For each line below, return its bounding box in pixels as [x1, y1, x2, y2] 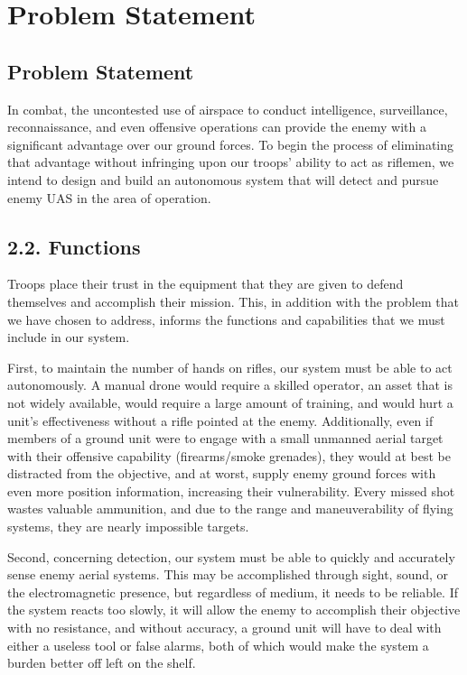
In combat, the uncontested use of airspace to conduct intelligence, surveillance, [7, 99, 448, 118]
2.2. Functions [7, 232, 141, 260]
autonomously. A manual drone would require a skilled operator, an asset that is [7, 375, 453, 394]
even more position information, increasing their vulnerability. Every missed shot [7, 481, 455, 500]
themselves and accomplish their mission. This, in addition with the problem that [7, 291, 459, 310]
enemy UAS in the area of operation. [7, 188, 211, 207]
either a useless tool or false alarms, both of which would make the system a [7, 635, 429, 654]
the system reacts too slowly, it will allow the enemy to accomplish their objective [7, 600, 461, 619]
